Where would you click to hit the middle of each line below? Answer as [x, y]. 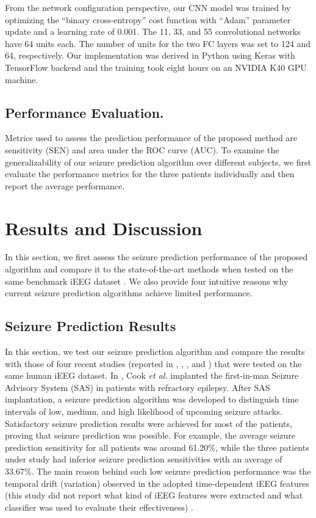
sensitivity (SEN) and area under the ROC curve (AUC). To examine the [142, 149]
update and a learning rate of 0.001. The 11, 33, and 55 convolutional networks [153, 31]
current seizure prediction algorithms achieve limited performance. [129, 293]
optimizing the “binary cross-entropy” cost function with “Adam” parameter [148, 19]
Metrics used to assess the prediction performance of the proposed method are [151, 138]
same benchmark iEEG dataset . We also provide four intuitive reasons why [147, 281]
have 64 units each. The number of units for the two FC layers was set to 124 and [158, 43]
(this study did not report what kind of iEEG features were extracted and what [154, 495]
